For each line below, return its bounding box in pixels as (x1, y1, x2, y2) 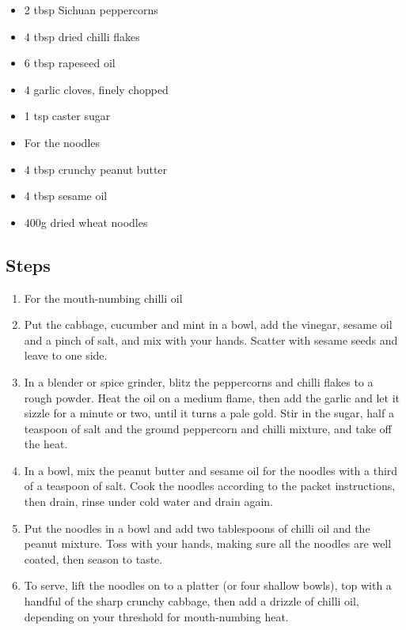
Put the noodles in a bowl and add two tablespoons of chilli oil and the (24, 519, 370, 536)
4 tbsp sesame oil (24, 187, 108, 204)
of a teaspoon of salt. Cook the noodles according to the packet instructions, (24, 477, 396, 494)
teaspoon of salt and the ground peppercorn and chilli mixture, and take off (24, 420, 392, 436)
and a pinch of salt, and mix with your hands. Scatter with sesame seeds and (24, 331, 398, 348)
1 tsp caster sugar (24, 108, 111, 124)
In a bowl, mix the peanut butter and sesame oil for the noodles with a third (24, 462, 398, 478)
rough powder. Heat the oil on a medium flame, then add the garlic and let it (24, 389, 400, 406)
